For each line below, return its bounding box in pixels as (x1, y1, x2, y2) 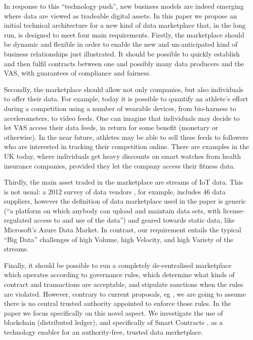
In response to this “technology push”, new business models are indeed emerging (4, 1, 244, 11)
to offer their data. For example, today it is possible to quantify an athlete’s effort (4, 94, 248, 104)
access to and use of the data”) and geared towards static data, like (34, 215, 235, 225)
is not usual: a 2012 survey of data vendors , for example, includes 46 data (4, 186, 226, 196)
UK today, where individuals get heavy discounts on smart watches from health (4, 151, 241, 161)
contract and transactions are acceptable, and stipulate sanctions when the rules (4, 279, 243, 289)
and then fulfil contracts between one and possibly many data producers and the (4, 58, 244, 68)
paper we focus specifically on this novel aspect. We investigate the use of (4, 307, 223, 318)
